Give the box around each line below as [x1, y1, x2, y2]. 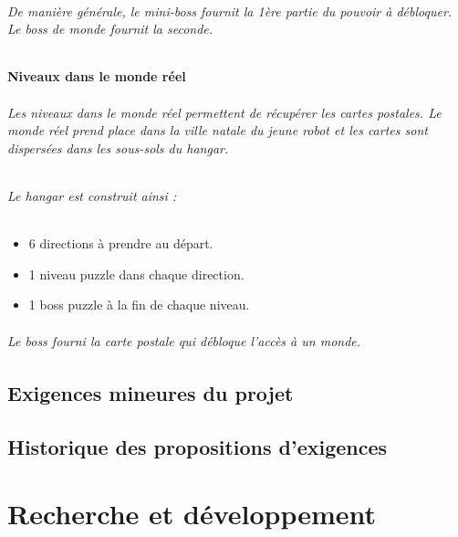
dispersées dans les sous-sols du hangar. [7, 138, 229, 157]
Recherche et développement [7, 495, 377, 532]
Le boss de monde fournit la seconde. [7, 19, 213, 38]
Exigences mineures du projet [7, 378, 294, 406]
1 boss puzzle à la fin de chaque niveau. [28, 295, 250, 314]
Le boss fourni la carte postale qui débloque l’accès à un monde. [7, 331, 361, 350]
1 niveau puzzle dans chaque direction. [28, 264, 245, 283]
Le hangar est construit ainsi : [7, 185, 177, 205]
